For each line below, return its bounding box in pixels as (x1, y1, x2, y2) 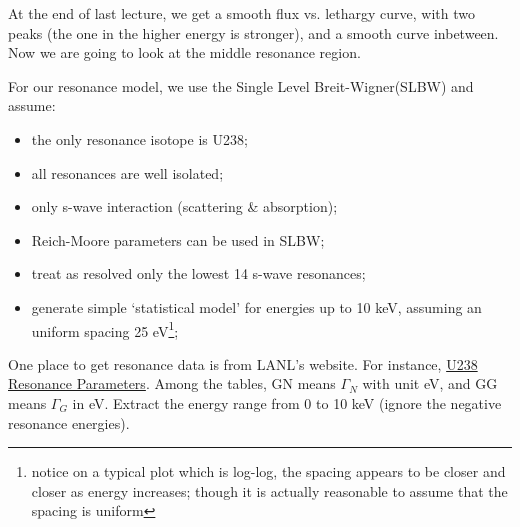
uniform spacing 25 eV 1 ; (31, 317, 179, 341)
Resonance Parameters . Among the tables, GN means (8, 373, 336, 394)
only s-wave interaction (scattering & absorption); (31, 196, 338, 217)
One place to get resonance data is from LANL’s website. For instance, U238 (8, 353, 478, 374)
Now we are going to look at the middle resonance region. (8, 42, 361, 63)
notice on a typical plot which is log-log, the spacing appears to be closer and (31, 461, 506, 482)
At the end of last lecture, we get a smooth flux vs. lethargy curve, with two (8, 3, 475, 23)
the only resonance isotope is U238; (31, 128, 248, 149)
